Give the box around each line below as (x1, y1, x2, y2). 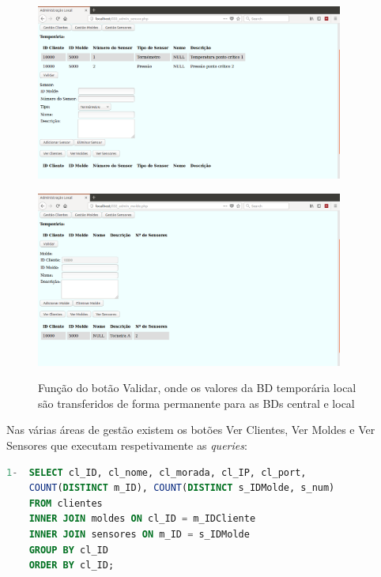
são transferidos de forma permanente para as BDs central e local (38, 394, 355, 411)
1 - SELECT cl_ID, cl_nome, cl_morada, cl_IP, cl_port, (6, 466, 307, 478)
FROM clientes (28, 497, 103, 509)
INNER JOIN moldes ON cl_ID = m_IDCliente (28, 513, 256, 525)
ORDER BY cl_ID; (28, 560, 115, 571)
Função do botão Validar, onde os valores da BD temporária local (38, 379, 356, 396)
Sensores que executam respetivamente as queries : (6, 436, 247, 453)
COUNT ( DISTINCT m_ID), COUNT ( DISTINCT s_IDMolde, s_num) (28, 482, 335, 494)
